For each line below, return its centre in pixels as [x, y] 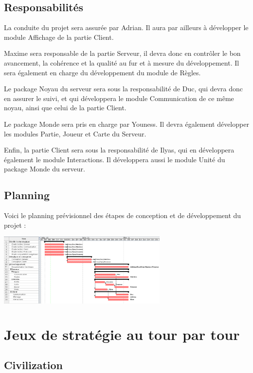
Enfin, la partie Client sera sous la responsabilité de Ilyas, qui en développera [119, 150]
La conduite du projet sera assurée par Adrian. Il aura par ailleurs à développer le [126, 27]
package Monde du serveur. [45, 169]
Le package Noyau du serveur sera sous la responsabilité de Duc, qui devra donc [124, 89]
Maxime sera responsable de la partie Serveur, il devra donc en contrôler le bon [122, 53]
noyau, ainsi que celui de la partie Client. [65, 108]
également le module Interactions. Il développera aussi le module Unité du [115, 159]
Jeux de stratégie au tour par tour [122, 334]
